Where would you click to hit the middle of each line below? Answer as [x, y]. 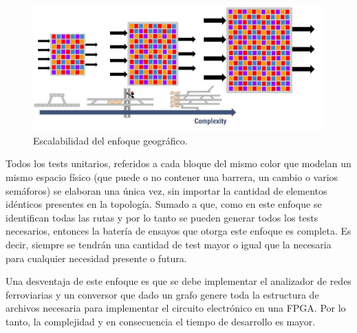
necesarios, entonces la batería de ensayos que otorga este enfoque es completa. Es [178, 231]
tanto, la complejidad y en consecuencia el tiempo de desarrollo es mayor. [161, 321]
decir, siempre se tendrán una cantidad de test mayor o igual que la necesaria [169, 245]
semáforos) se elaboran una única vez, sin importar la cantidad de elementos [166, 190]
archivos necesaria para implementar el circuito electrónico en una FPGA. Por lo [176, 308]
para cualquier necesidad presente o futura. [96, 258]
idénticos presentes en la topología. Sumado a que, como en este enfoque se [164, 204]
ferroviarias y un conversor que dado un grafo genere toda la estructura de [162, 294]
